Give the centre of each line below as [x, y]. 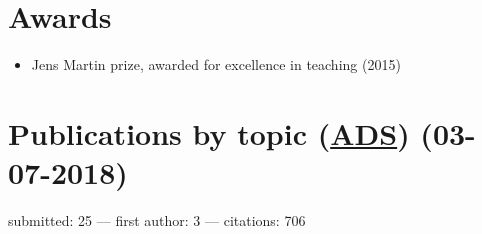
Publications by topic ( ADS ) [209, 132]
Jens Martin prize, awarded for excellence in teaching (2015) [216, 64]
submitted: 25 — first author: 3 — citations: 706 [157, 220]
